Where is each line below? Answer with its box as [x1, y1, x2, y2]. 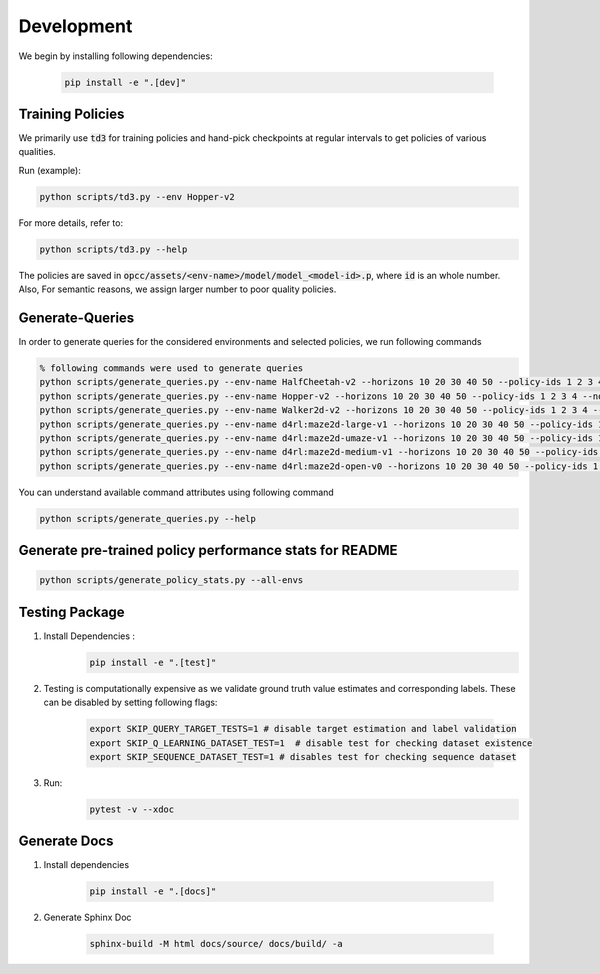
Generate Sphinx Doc [43, 911, 132, 924]
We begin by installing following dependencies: [18, 50, 214, 62]
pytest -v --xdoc [89, 803, 175, 815]
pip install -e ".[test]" [89, 656, 217, 668]
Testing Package [18, 603, 125, 620]
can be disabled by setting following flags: [43, 696, 218, 709]
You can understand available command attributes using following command [18, 486, 334, 498]
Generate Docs [18, 833, 114, 850]
